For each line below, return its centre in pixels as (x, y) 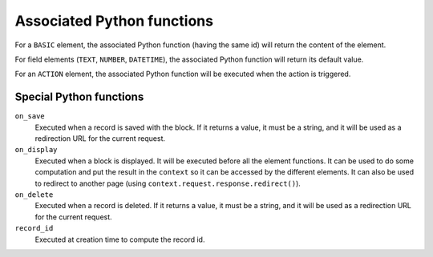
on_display (36, 150)
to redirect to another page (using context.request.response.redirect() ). (168, 183)
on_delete (34, 195)
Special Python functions (79, 97)
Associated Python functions (114, 21)
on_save (30, 116)
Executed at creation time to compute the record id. (120, 239)
